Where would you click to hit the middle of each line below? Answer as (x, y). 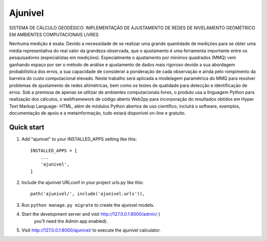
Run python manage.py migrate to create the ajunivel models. (88, 205)
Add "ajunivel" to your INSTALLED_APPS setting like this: (79, 139)
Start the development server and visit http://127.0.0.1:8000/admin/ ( (91, 214)
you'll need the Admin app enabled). (71, 221)
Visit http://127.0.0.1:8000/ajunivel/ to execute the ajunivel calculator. (91, 230)
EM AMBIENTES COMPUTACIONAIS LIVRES (54, 34)
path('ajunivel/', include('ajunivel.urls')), (88, 194)
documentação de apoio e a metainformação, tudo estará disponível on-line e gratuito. (97, 113)
